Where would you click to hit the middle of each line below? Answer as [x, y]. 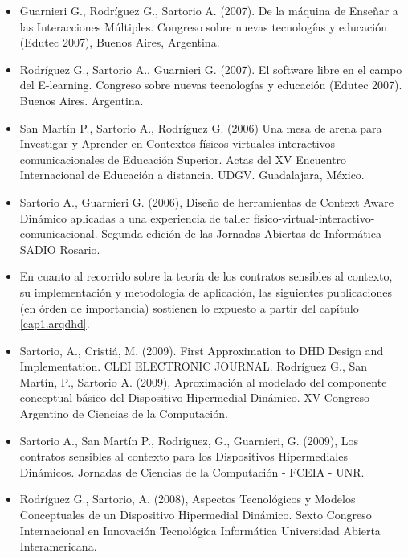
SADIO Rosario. [60, 249]
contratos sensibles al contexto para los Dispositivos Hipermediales [184, 456]
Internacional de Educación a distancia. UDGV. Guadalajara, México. [192, 175]
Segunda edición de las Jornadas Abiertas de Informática [241, 233]
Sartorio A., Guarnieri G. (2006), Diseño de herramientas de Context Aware [206, 201]
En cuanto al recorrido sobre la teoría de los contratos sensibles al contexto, [206, 276]
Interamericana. [58, 546]
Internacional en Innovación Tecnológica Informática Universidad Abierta [200, 530]
